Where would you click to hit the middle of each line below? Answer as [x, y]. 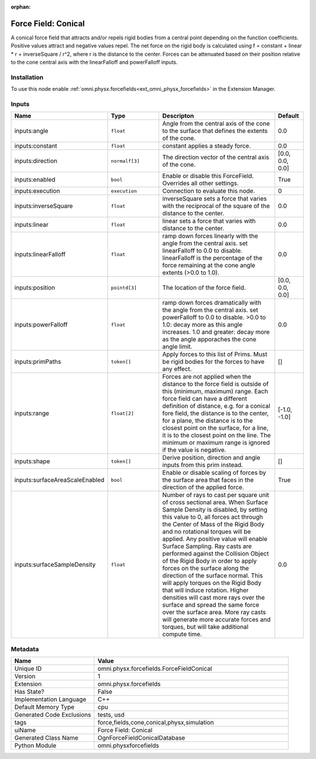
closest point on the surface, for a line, [215, 428]
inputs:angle [31, 131]
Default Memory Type [44, 707]
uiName [25, 730]
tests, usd [111, 715]
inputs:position [35, 288]
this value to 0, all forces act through [213, 517]
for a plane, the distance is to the [208, 421]
